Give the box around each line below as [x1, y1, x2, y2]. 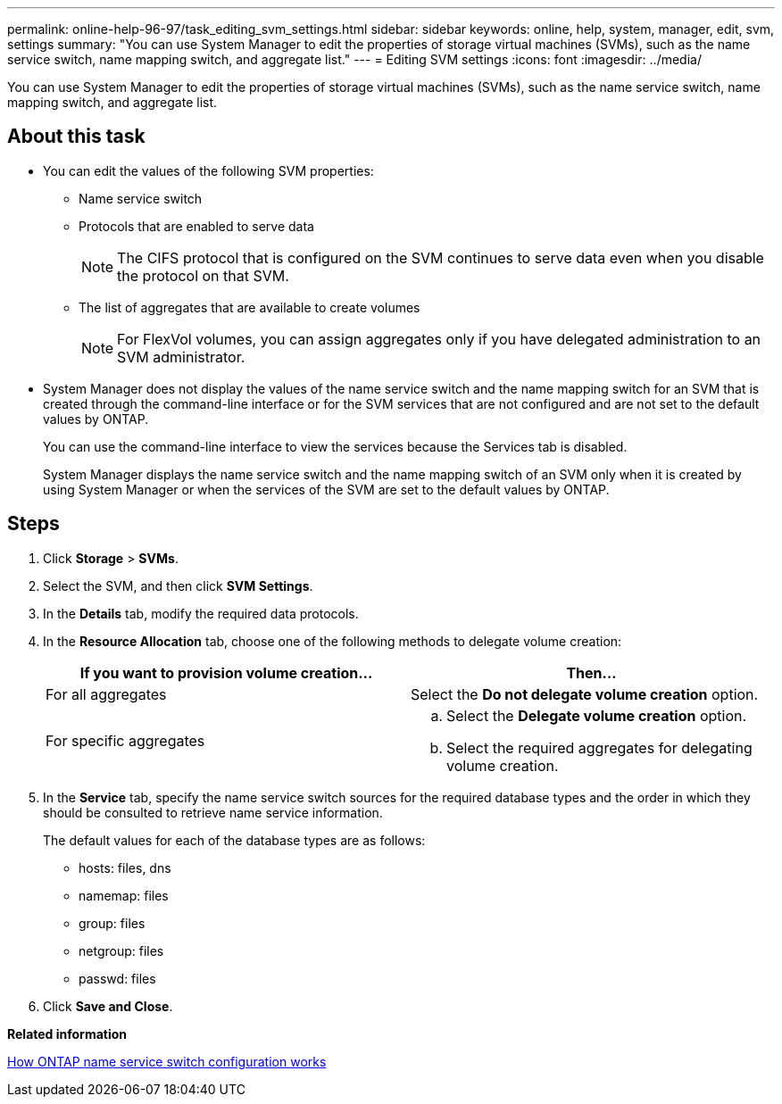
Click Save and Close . [43, 998, 173, 1014]
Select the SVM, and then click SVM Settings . [43, 577, 313, 594]
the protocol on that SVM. [117, 266, 289, 285]
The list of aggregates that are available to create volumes [79, 299, 420, 315]
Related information [7, 1025, 128, 1042]
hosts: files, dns [79, 859, 171, 876]
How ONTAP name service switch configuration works [7, 1053, 327, 1069]
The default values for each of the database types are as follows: [43, 832, 426, 848]
